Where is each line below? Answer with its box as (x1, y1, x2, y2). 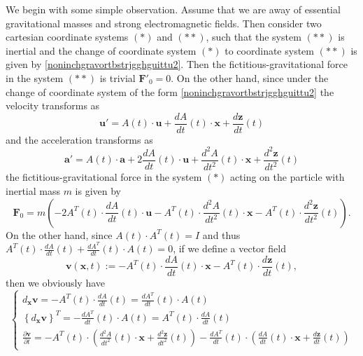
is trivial (99, 70, 136, 85)
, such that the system (206, 29, 301, 44)
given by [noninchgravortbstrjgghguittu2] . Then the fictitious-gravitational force (6, 57, 348, 71)
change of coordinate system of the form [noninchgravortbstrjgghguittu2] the (6, 84, 334, 99)
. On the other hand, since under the (171, 70, 329, 85)
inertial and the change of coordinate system (6, 43, 197, 57)
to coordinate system (225, 43, 314, 57)
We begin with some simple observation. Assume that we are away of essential (6, 2, 341, 16)
